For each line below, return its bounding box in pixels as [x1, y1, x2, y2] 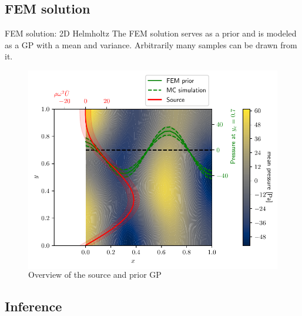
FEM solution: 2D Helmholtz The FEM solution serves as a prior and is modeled [5, 27, 297, 39]
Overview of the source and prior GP [28, 268, 162, 281]
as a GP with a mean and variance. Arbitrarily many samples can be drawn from [5, 38, 297, 51]
